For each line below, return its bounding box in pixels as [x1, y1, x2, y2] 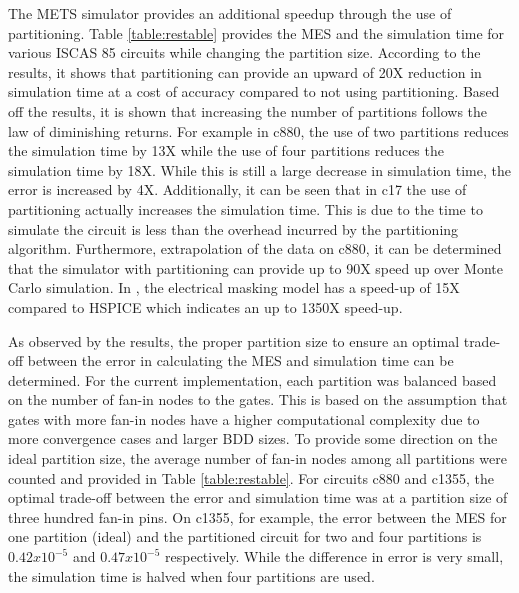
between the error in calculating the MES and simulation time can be [27, 350, 454, 371]
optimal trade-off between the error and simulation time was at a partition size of [8, 487, 508, 508]
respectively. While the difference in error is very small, [165, 546, 504, 567]
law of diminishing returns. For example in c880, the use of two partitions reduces [8, 120, 509, 141]
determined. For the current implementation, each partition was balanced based [8, 369, 497, 390]
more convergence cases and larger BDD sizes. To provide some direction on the [8, 428, 498, 449]
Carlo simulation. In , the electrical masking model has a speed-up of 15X [8, 277, 460, 298]
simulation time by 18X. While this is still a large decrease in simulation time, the [8, 159, 511, 180]
